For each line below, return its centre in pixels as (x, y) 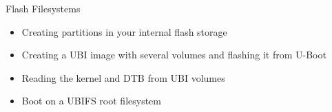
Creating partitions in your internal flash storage (124, 31)
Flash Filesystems (43, 8)
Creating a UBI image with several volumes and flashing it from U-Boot (174, 55)
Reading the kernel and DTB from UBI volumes (123, 77)
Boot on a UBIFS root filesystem (91, 101)
